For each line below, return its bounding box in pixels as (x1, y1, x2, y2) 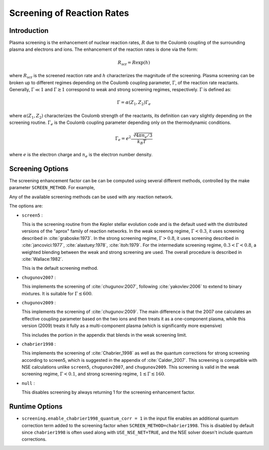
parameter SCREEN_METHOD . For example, (9, 185, 95, 191)
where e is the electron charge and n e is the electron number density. (9, 152, 153, 159)
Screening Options (9, 164, 69, 173)
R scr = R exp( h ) (118, 60, 150, 67)
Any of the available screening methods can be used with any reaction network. (9, 194, 173, 200)
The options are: (9, 203, 43, 209)
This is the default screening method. (21, 265, 99, 271)
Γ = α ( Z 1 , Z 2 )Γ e (117, 100, 151, 107)
